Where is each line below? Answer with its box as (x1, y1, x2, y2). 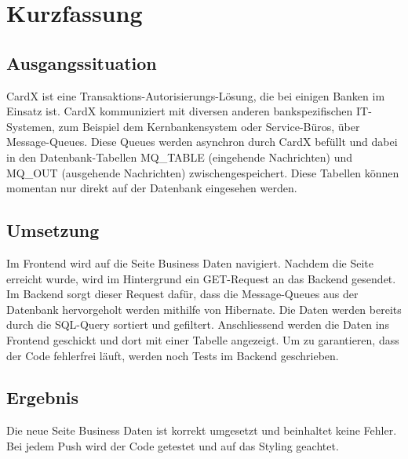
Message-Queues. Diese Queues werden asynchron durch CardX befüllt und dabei (6, 133, 398, 150)
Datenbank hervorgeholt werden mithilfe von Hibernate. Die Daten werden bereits (6, 301, 402, 317)
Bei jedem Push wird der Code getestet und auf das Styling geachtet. (6, 437, 339, 454)
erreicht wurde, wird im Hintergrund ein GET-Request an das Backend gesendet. (6, 270, 396, 286)
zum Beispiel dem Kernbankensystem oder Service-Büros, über (58, 118, 360, 134)
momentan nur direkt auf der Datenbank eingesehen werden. (6, 180, 297, 196)
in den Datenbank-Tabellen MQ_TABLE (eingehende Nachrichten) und (6, 148, 353, 165)
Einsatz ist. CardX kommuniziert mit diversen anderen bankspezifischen (6, 103, 353, 119)
